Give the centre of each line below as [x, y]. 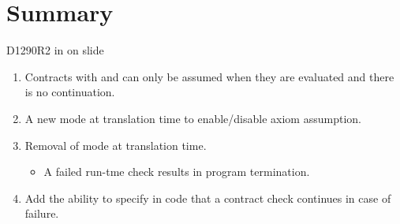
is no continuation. [70, 92]
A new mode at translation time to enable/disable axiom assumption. [193, 118]
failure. [42, 213]
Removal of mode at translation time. [116, 145]
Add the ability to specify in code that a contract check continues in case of [208, 198]
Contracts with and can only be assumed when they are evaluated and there [209, 76]
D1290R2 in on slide [55, 50]
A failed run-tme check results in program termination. [177, 172]
